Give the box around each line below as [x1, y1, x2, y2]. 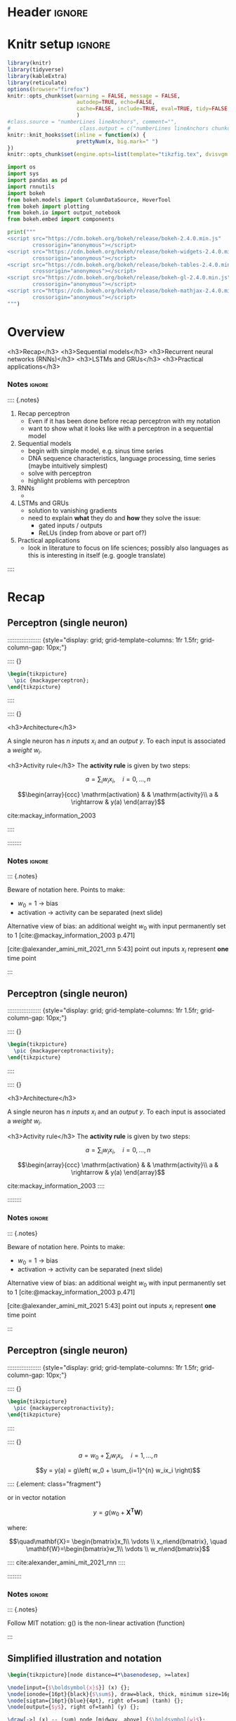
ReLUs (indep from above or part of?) [38, 528, 147, 537]
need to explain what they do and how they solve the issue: [27, 513, 202, 522]
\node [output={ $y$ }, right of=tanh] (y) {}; [7, 1703, 140, 1710]
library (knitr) [7, 60, 52, 67]
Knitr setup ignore [7, 37, 111, 53]
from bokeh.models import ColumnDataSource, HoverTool [7, 196, 171, 204]
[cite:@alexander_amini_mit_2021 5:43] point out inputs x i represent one [7, 1302, 216, 1312]
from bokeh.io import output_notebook [7, 209, 121, 216]
